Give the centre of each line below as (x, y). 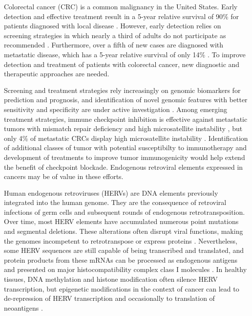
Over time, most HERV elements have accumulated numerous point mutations (121, 221)
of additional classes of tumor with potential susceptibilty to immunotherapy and (126, 147)
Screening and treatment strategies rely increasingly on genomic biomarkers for (122, 90)
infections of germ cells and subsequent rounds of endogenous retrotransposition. (125, 212)
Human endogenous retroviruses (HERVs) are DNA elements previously (111, 192)
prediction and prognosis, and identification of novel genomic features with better (126, 100)
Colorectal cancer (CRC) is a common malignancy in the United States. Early (121, 6)
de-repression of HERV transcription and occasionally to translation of (109, 298)
